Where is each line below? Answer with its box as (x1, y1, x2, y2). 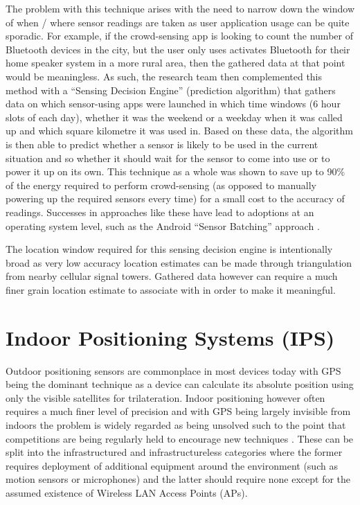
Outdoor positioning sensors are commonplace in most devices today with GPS (6, 363, 341, 378)
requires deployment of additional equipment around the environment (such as (6, 458, 338, 472)
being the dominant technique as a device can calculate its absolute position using (6, 377, 354, 391)
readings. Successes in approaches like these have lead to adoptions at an (6, 204, 314, 219)
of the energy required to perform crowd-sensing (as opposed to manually (6, 177, 316, 192)
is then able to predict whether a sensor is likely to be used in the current (6, 136, 318, 151)
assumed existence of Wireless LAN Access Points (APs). (6, 485, 248, 499)
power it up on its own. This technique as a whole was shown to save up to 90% (6, 164, 345, 179)
